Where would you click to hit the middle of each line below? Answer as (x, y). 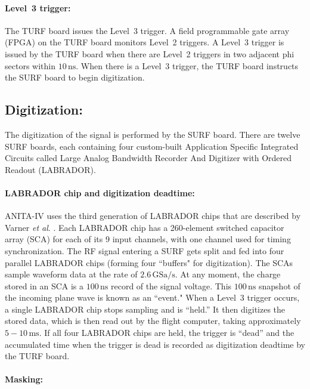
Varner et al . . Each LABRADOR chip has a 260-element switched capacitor (145, 227)
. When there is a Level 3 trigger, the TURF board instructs (187, 65)
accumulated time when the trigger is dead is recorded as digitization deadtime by (155, 344)
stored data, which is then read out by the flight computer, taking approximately (153, 321)
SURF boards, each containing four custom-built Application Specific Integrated (152, 146)
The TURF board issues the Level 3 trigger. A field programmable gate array (147, 30)
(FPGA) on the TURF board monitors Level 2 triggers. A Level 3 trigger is (145, 42)
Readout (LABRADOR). (50, 169)
